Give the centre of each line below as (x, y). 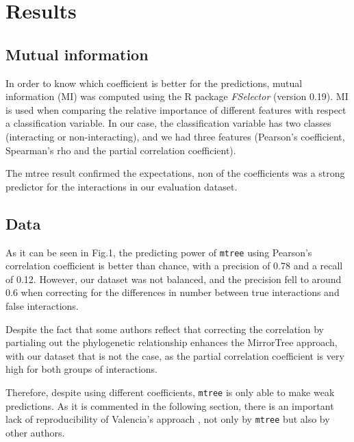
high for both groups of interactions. (81, 369)
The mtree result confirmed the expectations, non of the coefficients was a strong (175, 173)
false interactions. (42, 305)
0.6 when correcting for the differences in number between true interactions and (173, 292)
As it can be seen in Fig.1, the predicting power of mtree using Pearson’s (159, 252)
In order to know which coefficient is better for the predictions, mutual (154, 83)
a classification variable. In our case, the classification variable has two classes (168, 123)
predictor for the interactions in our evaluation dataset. (122, 186)
